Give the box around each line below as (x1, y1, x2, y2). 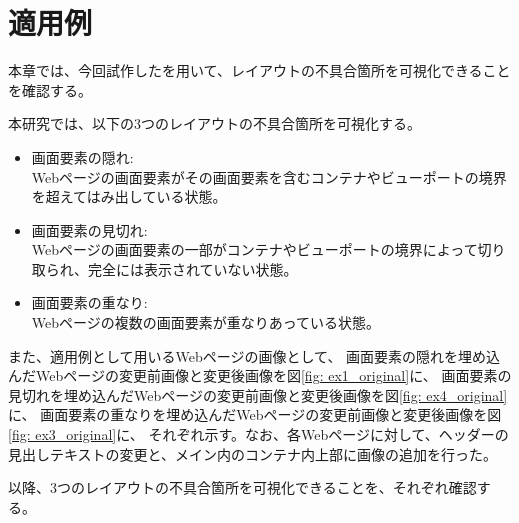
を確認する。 (8, 79, 92, 100)
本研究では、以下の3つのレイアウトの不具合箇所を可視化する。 (8, 113, 421, 134)
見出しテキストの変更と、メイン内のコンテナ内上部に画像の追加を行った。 (8, 443, 498, 464)
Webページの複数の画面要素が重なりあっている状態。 (31, 312, 381, 333)
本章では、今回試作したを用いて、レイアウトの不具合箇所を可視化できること (8, 60, 511, 81)
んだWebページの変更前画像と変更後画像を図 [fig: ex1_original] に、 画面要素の (8, 365, 512, 386)
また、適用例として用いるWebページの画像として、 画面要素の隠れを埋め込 (8, 345, 501, 366)
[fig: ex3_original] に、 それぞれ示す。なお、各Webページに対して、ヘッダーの (8, 424, 509, 445)
